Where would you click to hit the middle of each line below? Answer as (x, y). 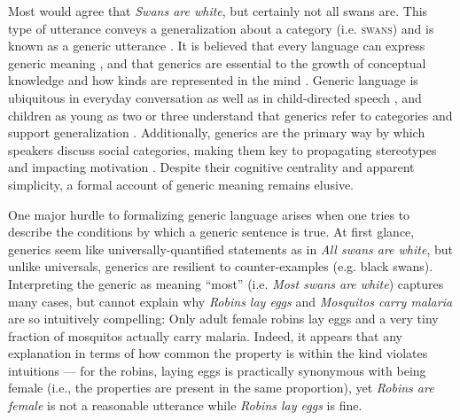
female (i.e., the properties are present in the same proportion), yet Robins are (221, 388)
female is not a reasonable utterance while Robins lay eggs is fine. (185, 405)
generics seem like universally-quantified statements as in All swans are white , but (230, 249)
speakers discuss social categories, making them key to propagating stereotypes (222, 149)
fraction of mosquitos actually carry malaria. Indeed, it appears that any (205, 335)
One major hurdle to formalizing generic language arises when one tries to (209, 214)
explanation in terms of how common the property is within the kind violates (218, 353)
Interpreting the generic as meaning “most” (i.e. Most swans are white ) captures (226, 283)
